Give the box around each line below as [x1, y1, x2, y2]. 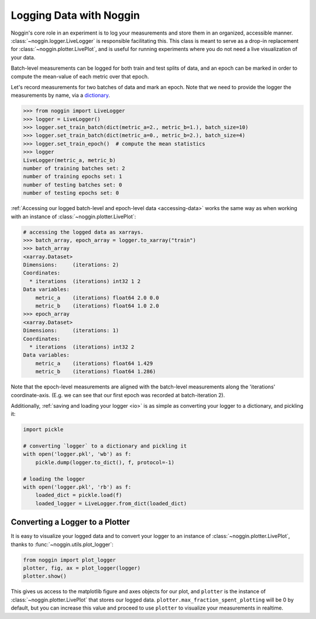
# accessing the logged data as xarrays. [23, 229, 144, 235]
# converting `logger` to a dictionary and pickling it [23, 443, 187, 449]
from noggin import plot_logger [23, 556, 116, 563]
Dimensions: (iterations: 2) [23, 262, 119, 268]
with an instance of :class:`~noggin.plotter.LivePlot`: [11, 213, 136, 220]
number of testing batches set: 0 [23, 181, 122, 188]
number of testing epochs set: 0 [23, 190, 119, 197]
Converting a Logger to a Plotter [11, 517, 130, 527]
